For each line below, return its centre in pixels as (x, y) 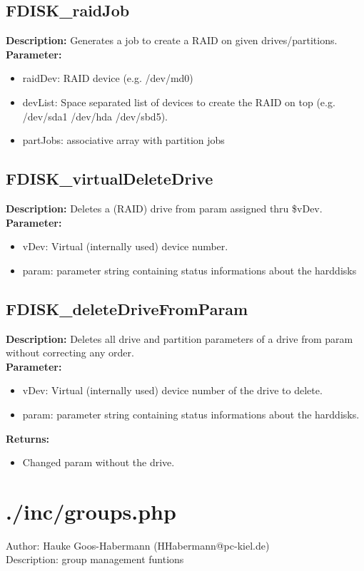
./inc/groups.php (91, 511)
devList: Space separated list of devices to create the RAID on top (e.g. (179, 102)
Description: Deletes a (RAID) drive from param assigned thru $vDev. (164, 208)
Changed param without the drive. (98, 462)
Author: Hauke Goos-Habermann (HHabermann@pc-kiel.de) (138, 545)
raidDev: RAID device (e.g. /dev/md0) (108, 78)
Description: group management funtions (95, 559)
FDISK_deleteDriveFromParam (127, 308)
